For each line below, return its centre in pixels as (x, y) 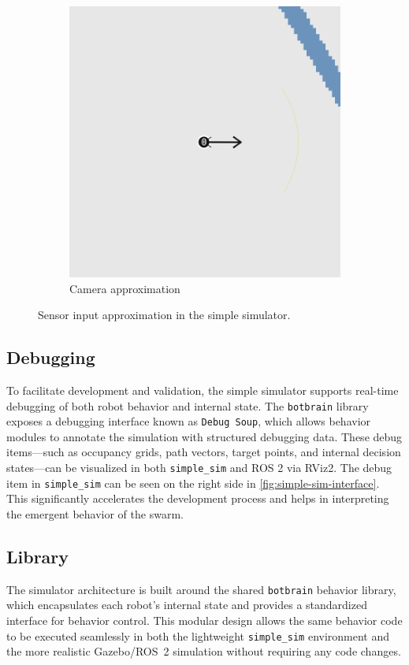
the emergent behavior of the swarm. (95, 513)
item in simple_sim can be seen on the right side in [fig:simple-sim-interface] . (193, 483)
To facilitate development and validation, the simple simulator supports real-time (203, 390)
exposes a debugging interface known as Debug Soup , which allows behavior (189, 421)
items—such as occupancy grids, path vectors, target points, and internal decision (204, 452)
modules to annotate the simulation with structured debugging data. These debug (204, 436)
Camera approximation (125, 288)
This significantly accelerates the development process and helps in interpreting (198, 498)
